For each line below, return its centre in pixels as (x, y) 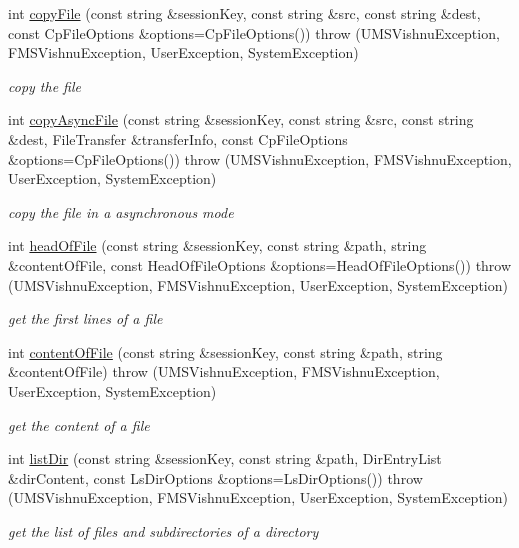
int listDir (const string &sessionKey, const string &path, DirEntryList (225, 458)
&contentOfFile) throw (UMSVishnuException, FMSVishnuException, (224, 371)
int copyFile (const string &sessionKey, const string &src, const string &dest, (244, 13)
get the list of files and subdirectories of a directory (163, 530)
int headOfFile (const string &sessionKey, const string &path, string (217, 245)
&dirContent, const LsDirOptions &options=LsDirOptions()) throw (215, 477)
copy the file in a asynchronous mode (121, 211)
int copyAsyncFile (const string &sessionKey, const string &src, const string (241, 119)
